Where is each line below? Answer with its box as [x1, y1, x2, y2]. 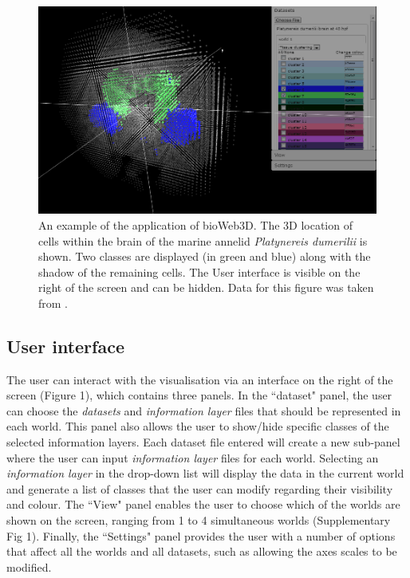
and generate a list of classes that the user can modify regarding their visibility [6, 480, 393, 497]
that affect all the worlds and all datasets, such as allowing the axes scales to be [6, 543, 397, 560]
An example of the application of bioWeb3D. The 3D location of [38, 216, 353, 233]
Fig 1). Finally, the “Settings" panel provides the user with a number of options [6, 527, 396, 544]
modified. [6, 558, 52, 575]
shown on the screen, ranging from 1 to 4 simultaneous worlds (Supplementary [6, 512, 391, 529]
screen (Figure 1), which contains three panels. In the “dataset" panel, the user [6, 387, 392, 403]
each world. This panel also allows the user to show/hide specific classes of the [6, 418, 389, 434]
